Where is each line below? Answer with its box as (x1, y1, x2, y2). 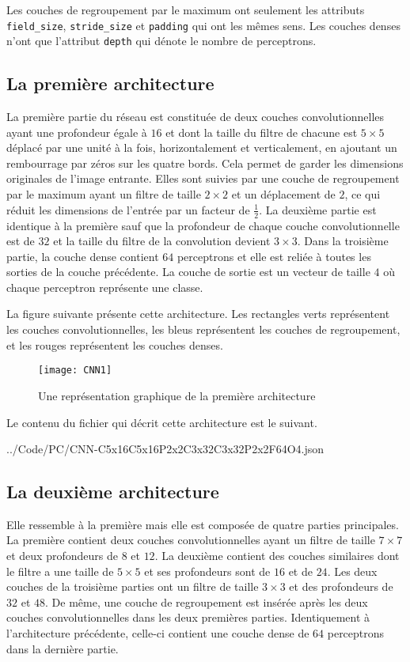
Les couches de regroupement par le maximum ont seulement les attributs (6, 2, 365, 17)
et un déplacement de (231, 186, 336, 202)
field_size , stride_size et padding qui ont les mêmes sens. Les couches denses (6, 17, 401, 33)
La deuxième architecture (6, 479, 219, 504)
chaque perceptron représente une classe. (6, 278, 203, 295)
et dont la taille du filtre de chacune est (165, 123, 358, 140)
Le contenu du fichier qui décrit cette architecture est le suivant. (6, 414, 317, 430)
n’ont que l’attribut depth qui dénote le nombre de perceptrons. (6, 32, 317, 49)
